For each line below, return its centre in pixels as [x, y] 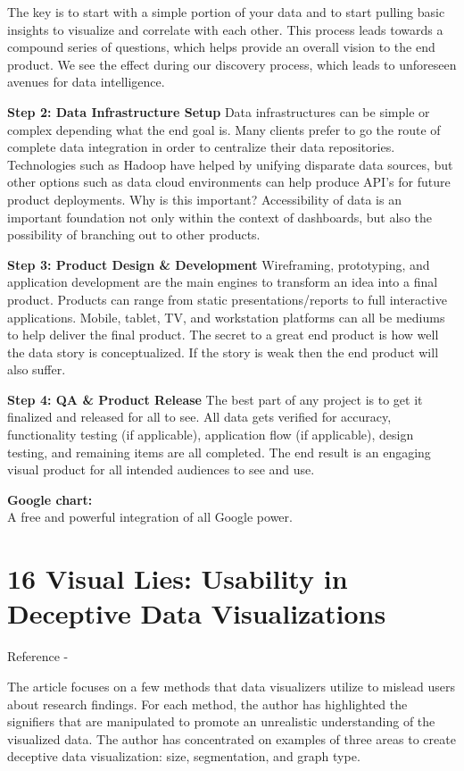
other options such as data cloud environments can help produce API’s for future [229, 182]
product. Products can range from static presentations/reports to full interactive [227, 299]
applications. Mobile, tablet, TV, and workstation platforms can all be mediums [226, 317]
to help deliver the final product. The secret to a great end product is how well [223, 335]
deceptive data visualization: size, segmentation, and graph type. [184, 756]
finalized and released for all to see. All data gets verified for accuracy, [199, 417]
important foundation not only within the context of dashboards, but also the [220, 217]
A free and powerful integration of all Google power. [150, 517]
